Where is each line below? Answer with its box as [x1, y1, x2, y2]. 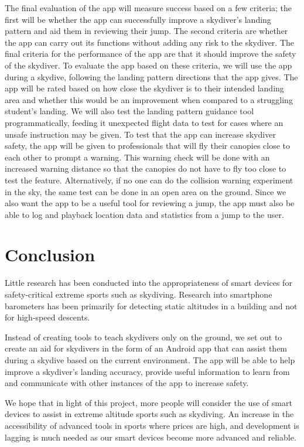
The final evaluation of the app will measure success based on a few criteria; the [5, 2, 292, 13]
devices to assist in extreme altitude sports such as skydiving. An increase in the [5, 408, 294, 420]
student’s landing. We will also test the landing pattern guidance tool [5, 105, 254, 117]
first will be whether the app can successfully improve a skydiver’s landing [5, 13, 271, 25]
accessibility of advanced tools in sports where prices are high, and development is [5, 419, 299, 431]
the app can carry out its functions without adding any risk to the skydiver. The [5, 36, 295, 48]
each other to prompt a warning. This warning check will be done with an [5, 151, 270, 163]
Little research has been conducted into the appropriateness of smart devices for [5, 277, 292, 289]
